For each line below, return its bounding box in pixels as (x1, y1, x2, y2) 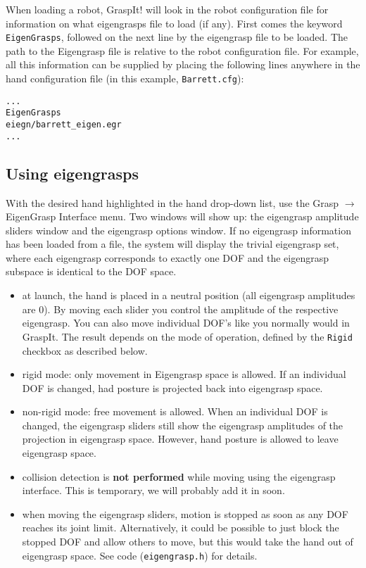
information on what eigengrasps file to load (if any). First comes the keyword (6, 15, 343, 30)
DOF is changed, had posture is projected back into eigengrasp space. (22, 380, 323, 395)
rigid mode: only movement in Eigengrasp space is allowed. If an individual (22, 367, 346, 381)
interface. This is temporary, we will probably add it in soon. (22, 483, 285, 498)
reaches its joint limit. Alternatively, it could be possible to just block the (22, 520, 339, 535)
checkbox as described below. (22, 343, 148, 358)
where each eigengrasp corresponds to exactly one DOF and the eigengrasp (6, 250, 329, 265)
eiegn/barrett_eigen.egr (6, 120, 122, 130)
